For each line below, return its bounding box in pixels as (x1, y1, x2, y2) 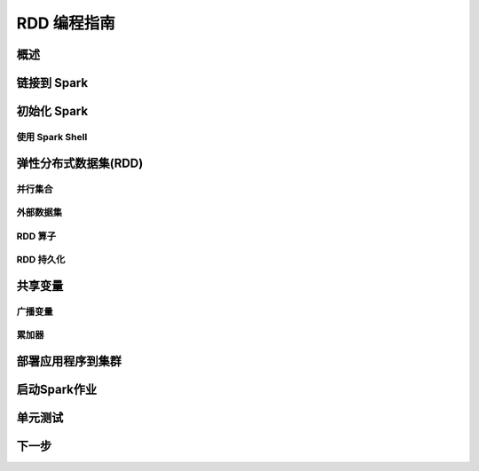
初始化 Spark (16, 104, 89, 119)
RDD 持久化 (16, 254, 66, 266)
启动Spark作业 (16, 382, 98, 396)
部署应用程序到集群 (16, 353, 122, 368)
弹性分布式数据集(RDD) (16, 155, 144, 170)
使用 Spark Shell (16, 130, 88, 143)
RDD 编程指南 (16, 13, 115, 33)
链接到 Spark (16, 75, 89, 90)
